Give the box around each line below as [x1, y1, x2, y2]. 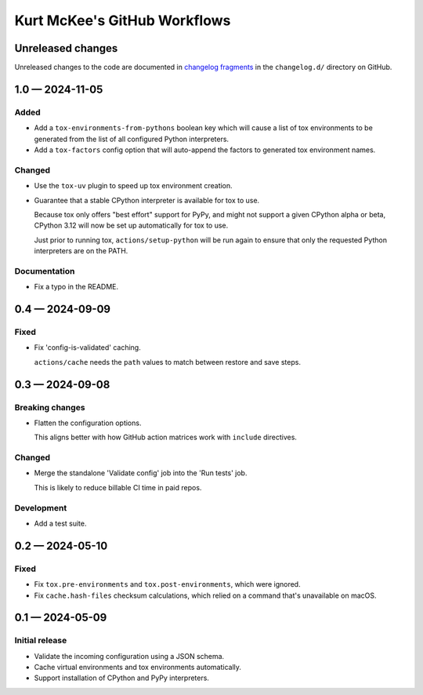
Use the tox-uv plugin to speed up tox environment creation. [34, 181, 233, 191]
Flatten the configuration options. [34, 418, 142, 428]
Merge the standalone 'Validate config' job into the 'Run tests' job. [34, 468, 248, 478]
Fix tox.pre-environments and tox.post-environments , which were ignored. [34, 580, 301, 589]
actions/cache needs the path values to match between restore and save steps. [34, 357, 302, 366]
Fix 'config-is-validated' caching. [34, 343, 141, 352]
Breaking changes [14, 402, 85, 413]
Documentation [14, 265, 75, 276]
